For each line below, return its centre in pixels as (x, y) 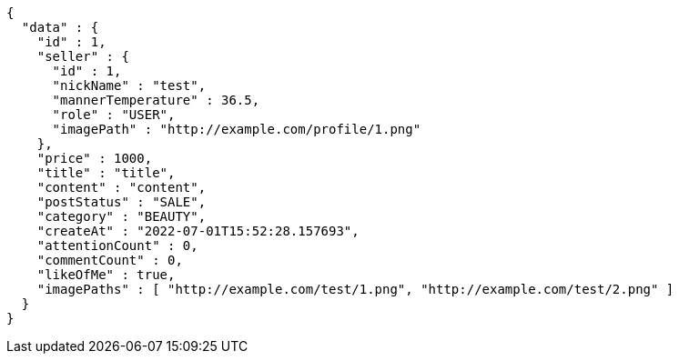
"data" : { (60, 27)
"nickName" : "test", (129, 85)
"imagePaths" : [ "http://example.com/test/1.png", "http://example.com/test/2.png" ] (355, 289)
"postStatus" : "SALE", (122, 202)
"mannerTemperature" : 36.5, (156, 100)
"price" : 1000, (95, 158)
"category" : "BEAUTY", (122, 216)
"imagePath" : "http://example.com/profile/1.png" (237, 129)
